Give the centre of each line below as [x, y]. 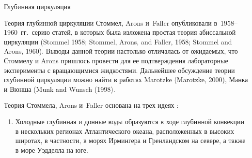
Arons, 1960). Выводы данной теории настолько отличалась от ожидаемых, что [121, 51]
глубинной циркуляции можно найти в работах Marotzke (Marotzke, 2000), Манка [126, 79]
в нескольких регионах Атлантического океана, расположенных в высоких [125, 131]
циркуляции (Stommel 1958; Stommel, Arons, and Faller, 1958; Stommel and [118, 41]
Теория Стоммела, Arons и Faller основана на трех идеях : [91, 105]
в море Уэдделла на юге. [52, 150]
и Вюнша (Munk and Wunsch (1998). [60, 89]
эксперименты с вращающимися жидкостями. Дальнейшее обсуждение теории [119, 70]
